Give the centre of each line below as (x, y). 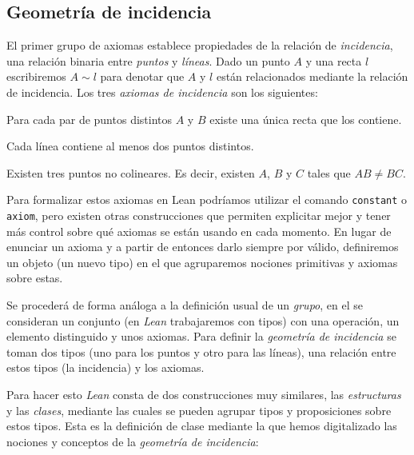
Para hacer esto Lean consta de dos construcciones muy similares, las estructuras (204, 395)
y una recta (334, 60)
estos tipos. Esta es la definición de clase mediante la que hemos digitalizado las (202, 426)
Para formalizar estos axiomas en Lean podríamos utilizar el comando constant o (207, 200)
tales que (329, 172)
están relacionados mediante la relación (312, 76)
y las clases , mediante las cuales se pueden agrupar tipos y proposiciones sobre (199, 410)
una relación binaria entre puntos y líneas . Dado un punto (148, 60)
